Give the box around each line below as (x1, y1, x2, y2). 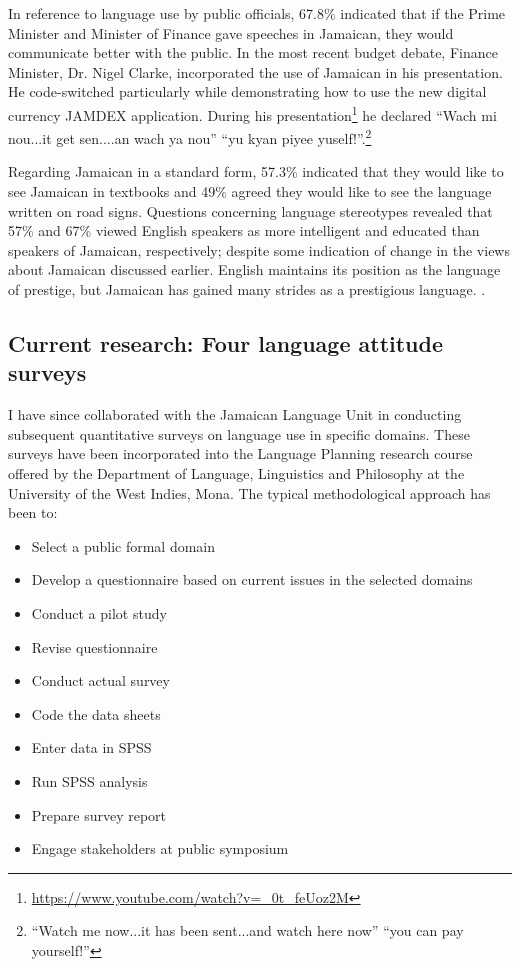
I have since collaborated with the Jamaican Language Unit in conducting (8, 404, 462, 425)
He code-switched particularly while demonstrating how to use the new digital (8, 81, 487, 102)
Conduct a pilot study (31, 602, 167, 623)
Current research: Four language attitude (8, 328, 444, 359)
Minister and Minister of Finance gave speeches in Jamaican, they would (8, 22, 454, 43)
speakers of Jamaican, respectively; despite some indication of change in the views (8, 239, 510, 260)
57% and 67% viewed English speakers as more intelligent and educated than (8, 220, 480, 241)
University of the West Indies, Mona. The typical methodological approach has (8, 482, 491, 503)
